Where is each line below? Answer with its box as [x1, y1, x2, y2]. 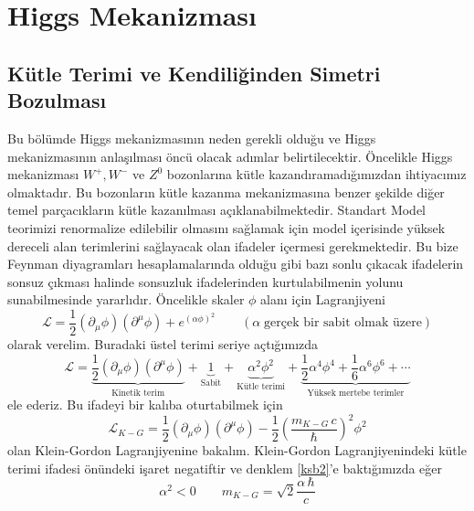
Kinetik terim [111, 388, 165, 398]
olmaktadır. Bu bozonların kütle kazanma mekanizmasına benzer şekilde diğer [7, 182, 445, 201]
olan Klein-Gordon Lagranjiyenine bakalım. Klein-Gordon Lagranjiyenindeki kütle [7, 441, 467, 460]
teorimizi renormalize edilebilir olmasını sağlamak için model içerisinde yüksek [7, 218, 446, 237]
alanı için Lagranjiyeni [260, 290, 385, 309]
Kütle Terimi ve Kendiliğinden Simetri [7, 59, 381, 87]
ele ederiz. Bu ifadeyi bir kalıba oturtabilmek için [7, 395, 283, 414]
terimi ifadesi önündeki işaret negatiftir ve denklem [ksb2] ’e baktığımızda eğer [7, 458, 443, 477]
